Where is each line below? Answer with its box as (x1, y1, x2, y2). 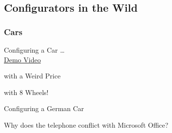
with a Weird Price (4, 71, 61, 81)
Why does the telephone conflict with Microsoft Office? (4, 119, 169, 130)
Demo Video (4, 54, 41, 64)
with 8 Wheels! (4, 87, 49, 97)
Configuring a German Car (4, 103, 84, 114)
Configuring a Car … (4, 45, 65, 55)
